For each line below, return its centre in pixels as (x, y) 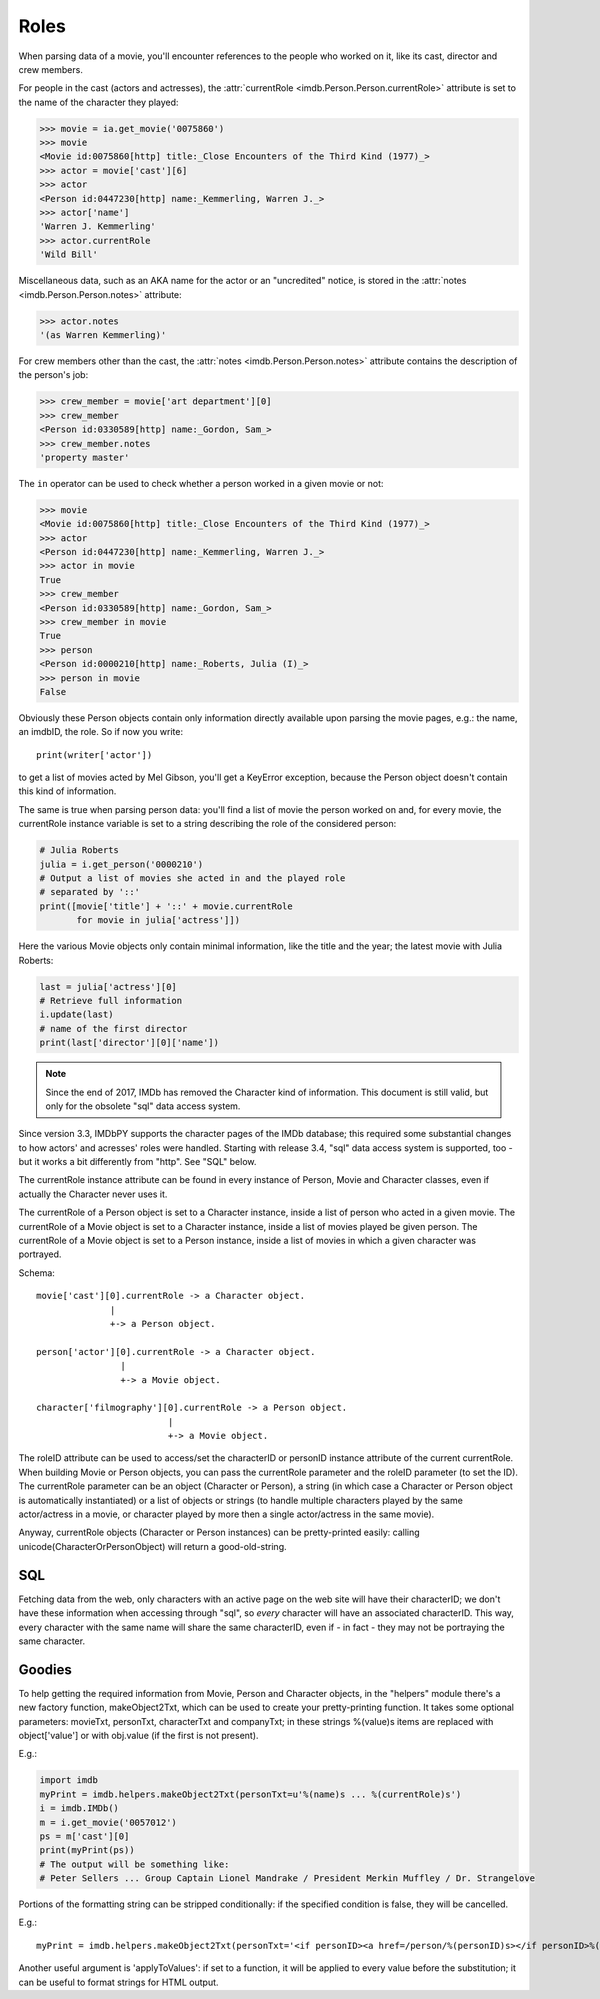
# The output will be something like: (134, 1864)
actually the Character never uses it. (93, 1194)
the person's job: (53, 375)
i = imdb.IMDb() (79, 1808)
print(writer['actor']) (94, 754)
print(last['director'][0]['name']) (129, 1043)
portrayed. (40, 1254)
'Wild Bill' (69, 254)
